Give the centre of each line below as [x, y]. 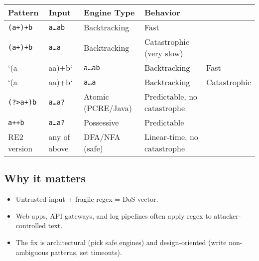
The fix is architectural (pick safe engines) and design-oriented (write [121, 242]
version [20, 148]
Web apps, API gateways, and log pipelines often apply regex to [114, 215]
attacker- [227, 215]
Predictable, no [171, 96]
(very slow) [164, 53]
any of [59, 137]
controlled [31, 225]
